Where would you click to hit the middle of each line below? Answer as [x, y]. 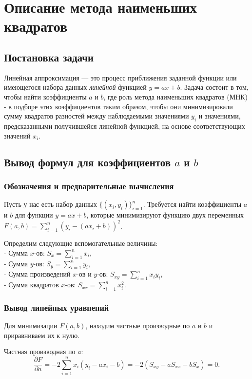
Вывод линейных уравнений [57, 307]
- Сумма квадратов [31, 285]
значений [17, 135]
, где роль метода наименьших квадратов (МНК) [176, 96]
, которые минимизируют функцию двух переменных [165, 215]
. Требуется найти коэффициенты [192, 204]
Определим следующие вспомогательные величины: [81, 243]
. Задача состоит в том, [214, 87]
